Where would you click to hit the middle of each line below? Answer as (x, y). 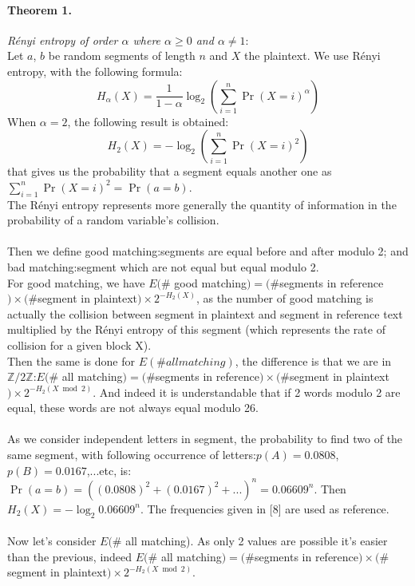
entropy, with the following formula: (95, 71)
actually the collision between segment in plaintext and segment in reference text (205, 313)
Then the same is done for (71, 360)
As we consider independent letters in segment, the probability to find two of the (205, 439)
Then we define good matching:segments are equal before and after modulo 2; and (208, 251)
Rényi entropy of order (63, 40)
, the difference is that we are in (313, 360)
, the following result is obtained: (148, 121)
